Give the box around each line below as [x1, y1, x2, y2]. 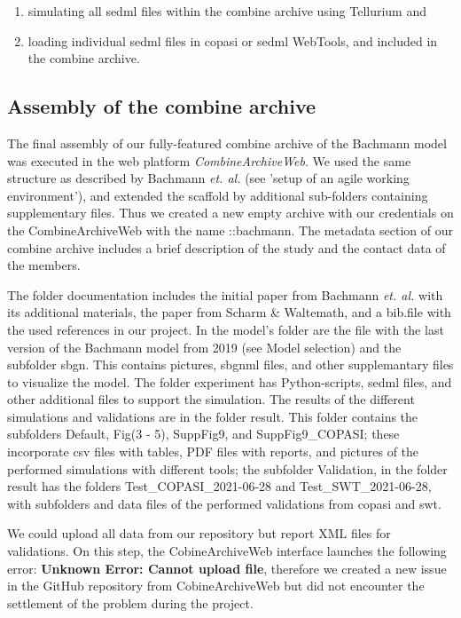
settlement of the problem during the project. [7, 593, 254, 612]
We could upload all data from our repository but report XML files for [7, 524, 391, 543]
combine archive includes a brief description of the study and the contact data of [7, 238, 446, 257]
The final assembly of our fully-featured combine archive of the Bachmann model [7, 133, 447, 152]
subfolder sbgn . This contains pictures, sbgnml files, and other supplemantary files [7, 355, 454, 374]
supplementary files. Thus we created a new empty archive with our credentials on [7, 203, 454, 222]
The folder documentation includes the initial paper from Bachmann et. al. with [7, 285, 443, 304]
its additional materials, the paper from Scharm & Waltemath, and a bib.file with [7, 303, 451, 321]
